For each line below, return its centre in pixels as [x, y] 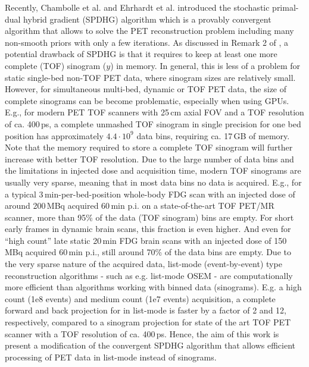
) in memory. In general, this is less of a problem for [205, 65]
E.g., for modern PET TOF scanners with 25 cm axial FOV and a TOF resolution [154, 112]
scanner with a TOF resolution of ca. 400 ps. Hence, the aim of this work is [142, 333]
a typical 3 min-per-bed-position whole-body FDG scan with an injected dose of [150, 194]
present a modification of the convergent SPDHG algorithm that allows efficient [150, 345]
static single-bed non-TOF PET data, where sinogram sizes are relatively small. [150, 77]
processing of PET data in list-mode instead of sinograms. [111, 357]
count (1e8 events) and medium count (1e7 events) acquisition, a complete [140, 298]
